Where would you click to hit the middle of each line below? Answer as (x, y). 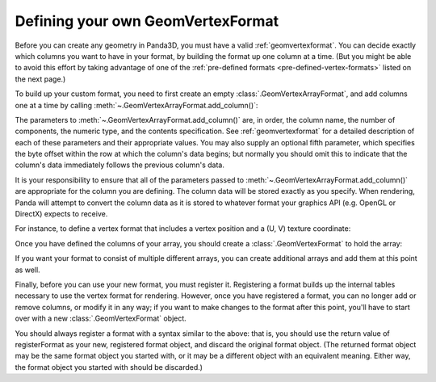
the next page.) (40, 79)
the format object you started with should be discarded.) (109, 367)
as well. (27, 270)
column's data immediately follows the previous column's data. (120, 165)
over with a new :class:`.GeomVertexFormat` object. (101, 318)
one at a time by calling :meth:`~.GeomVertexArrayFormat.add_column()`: (136, 105)
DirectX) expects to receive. (61, 214)
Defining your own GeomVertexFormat (147, 21)
